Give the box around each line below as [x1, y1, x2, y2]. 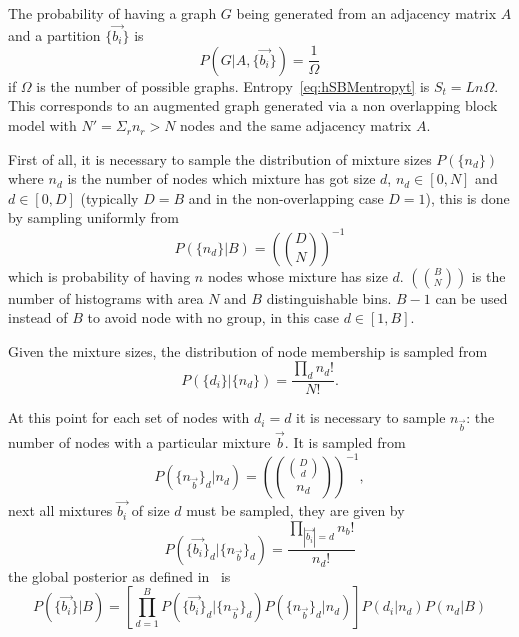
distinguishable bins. [266, 287, 392, 308]
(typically [80, 187, 139, 208]
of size [131, 500, 170, 521]
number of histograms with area [8, 287, 204, 308]
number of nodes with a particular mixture [8, 432, 271, 453]
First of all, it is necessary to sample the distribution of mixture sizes [8, 148, 432, 169]
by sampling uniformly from [8, 207, 179, 228]
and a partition [8, 24, 101, 45]
